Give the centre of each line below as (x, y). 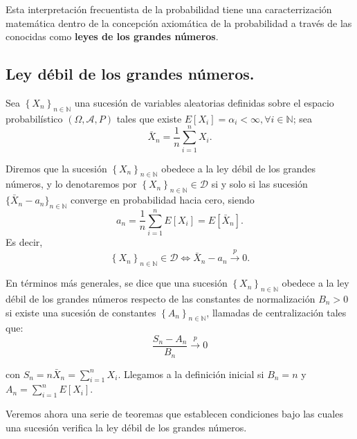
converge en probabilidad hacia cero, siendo (162, 200)
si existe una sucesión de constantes (81, 312)
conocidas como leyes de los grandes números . (112, 36)
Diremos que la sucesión (56, 168)
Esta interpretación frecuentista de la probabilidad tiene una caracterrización (169, 9)
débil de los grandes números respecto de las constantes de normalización (161, 298)
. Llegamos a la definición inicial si (191, 374)
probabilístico (34, 118)
